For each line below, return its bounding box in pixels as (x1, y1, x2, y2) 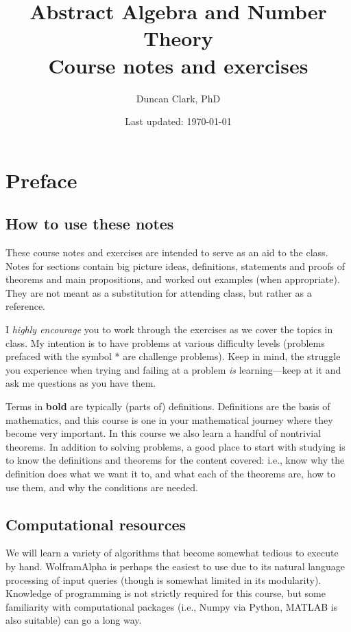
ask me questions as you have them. (5, 376, 156, 390)
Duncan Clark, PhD (136, 91, 221, 105)
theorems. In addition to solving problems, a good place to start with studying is (5, 439, 346, 453)
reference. (5, 299, 46, 313)
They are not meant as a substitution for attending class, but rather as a (5, 285, 312, 300)
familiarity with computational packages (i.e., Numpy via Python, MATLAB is (5, 599, 338, 613)
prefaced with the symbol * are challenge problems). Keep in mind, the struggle (5, 349, 341, 363)
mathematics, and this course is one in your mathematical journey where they (5, 412, 333, 427)
